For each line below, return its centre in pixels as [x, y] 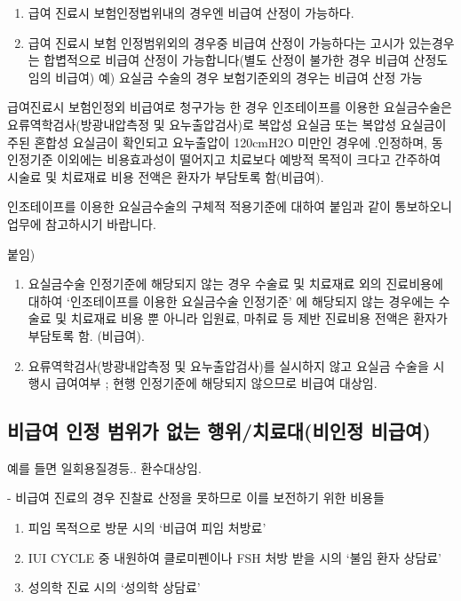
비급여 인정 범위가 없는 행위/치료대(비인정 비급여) [219, 431]
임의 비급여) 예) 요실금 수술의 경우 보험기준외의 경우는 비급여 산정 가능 [225, 77]
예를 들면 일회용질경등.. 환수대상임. [104, 467]
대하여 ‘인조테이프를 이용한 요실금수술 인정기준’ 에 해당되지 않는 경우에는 [231, 300]
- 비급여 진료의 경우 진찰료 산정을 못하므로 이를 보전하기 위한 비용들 [196, 498]
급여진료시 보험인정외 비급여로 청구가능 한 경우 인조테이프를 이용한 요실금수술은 [230, 107]
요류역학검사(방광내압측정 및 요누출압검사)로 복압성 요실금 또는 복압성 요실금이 [227, 124]
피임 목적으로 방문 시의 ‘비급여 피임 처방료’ [147, 528]
